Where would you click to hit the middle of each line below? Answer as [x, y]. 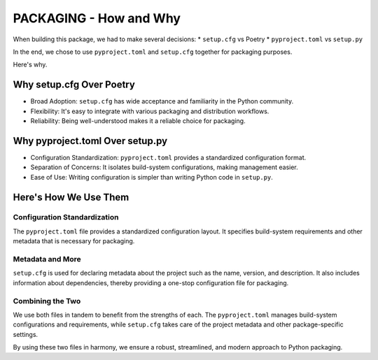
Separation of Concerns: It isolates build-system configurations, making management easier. [164, 167]
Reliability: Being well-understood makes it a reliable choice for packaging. [138, 121]
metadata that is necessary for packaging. [74, 241]
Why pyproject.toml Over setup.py [90, 141]
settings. [26, 334]
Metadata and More [47, 259]
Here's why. [30, 65]
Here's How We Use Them [71, 197]
